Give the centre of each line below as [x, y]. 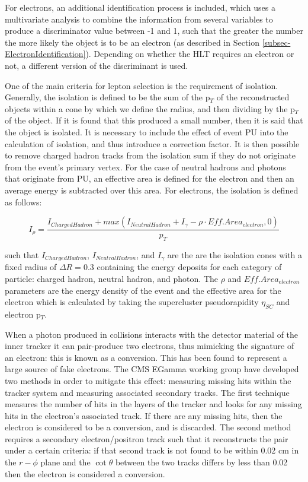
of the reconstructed [253, 97]
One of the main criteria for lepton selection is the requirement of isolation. [142, 85]
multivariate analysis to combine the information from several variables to [139, 19]
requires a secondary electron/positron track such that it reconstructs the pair [147, 438]
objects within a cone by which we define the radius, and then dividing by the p [150, 108]
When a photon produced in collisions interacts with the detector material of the [152, 334]
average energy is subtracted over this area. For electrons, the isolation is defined [152, 190]
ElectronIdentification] [45, 54]
